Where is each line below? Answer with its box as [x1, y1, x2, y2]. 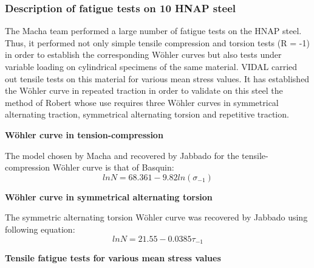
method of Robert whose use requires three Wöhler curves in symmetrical [5, 96, 279, 108]
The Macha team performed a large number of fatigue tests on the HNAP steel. [5, 24, 302, 37]
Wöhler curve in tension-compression [5, 128, 163, 141]
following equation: [5, 222, 75, 235]
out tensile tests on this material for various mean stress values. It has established [5, 72, 310, 85]
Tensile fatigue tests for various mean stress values [5, 251, 221, 264]
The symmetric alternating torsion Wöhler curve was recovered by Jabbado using [5, 211, 308, 224]
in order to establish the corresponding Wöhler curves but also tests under [5, 48, 282, 61]
